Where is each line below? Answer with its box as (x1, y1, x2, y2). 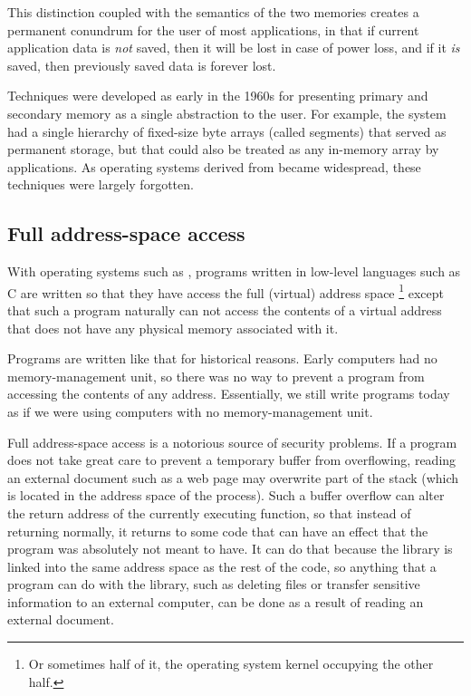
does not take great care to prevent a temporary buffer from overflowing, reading (7, 450, 457, 469)
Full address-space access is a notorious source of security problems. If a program (7, 432, 457, 451)
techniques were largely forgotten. (7, 175, 194, 194)
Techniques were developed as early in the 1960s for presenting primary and (7, 86, 428, 105)
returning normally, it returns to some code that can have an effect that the (7, 521, 428, 540)
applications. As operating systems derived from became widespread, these (7, 157, 421, 176)
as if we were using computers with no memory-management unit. (7, 401, 373, 420)
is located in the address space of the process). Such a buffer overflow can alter (7, 486, 445, 505)
